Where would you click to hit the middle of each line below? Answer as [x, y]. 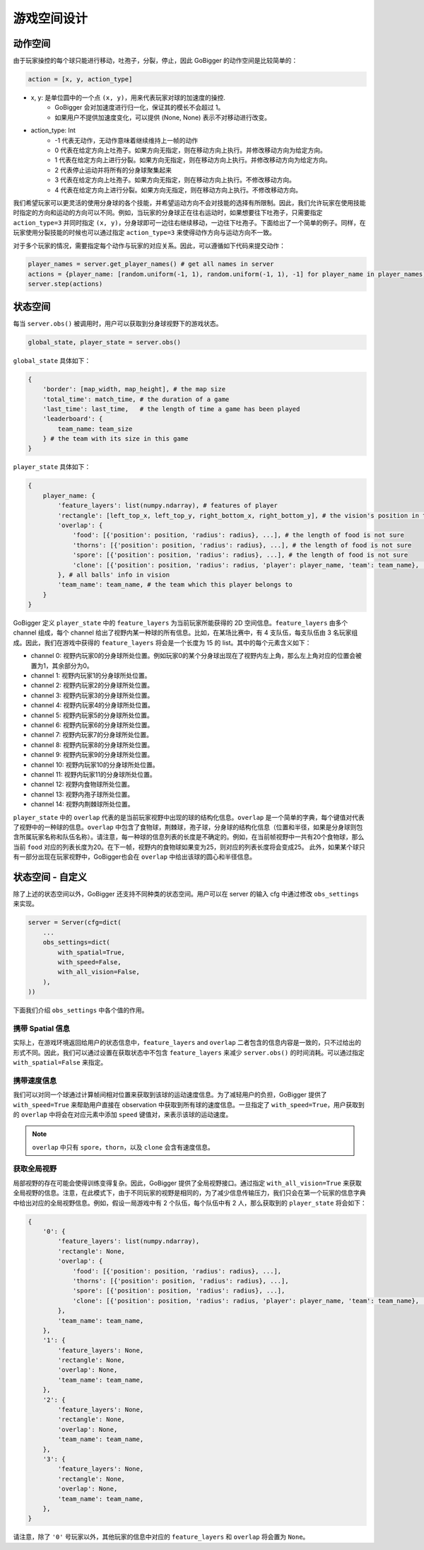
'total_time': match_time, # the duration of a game [136, 399]
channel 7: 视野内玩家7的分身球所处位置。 [92, 735]
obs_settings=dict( [77, 942]
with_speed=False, [89, 962]
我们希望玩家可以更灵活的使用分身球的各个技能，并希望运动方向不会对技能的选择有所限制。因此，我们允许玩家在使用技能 [189, 202]
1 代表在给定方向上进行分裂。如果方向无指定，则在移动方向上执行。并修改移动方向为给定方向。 [193, 160]
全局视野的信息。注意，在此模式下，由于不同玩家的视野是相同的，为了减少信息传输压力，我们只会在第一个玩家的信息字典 [189, 1193]
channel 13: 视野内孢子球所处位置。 [82, 794]
